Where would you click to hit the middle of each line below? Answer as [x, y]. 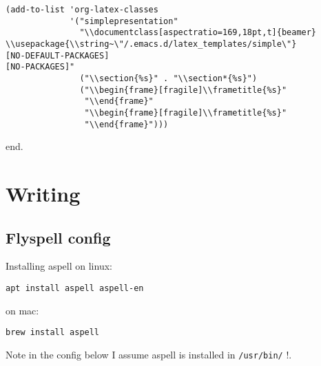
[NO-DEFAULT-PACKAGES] [58, 55]
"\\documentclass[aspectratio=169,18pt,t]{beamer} [198, 33]
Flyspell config [58, 237]
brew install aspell [53, 333]
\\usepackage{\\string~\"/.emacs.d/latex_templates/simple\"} [151, 44]
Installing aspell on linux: [59, 266]
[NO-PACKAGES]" [40, 67]
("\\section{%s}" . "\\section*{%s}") [168, 78]
